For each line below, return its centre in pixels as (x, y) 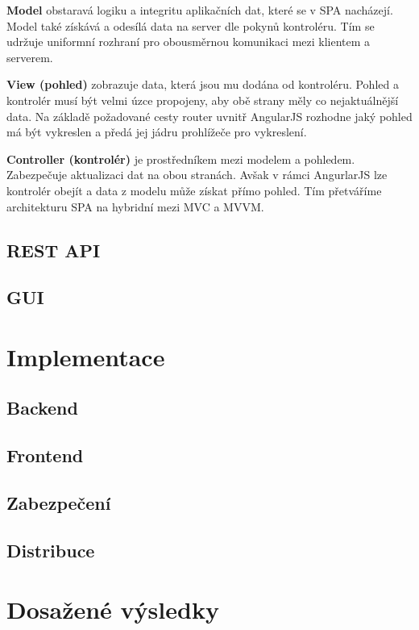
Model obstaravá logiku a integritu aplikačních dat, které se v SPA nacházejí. (200, 10)
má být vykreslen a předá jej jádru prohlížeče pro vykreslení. (157, 132)
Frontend (45, 455)
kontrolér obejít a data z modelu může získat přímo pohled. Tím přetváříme (194, 190)
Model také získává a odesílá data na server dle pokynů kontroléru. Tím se (191, 25)
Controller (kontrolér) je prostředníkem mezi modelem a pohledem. (181, 159)
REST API (54, 250)
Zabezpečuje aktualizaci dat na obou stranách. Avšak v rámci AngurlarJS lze (197, 175)
